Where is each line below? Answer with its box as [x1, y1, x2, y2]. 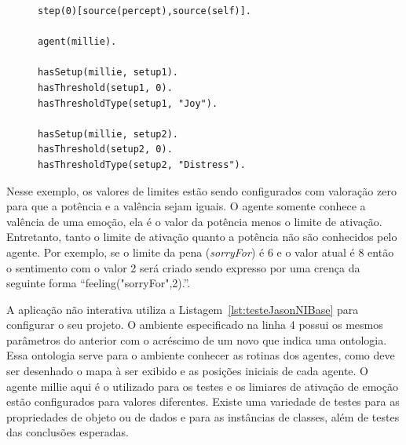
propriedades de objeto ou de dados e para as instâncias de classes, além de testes [6, 408, 400, 425]
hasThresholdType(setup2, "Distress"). [38, 159, 246, 170]
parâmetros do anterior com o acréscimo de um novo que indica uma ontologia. [6, 331, 387, 348]
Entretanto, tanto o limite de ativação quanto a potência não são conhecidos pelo [6, 228, 397, 245]
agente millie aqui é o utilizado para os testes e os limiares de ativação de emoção [6, 378, 398, 394]
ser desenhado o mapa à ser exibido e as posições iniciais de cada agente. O [6, 363, 368, 379]
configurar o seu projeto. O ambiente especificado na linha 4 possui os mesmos [6, 316, 383, 333]
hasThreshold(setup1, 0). [38, 82, 173, 93]
